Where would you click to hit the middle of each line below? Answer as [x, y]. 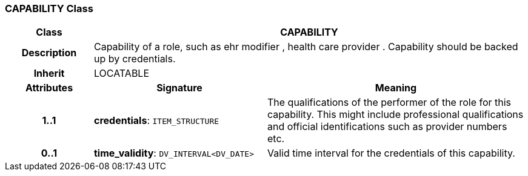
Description [49, 53]
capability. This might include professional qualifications [395, 115]
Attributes [49, 88]
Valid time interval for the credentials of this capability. [391, 153]
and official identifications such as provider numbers [387, 127]
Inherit [49, 73]
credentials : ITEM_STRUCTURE [156, 121]
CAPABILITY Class [49, 8]
